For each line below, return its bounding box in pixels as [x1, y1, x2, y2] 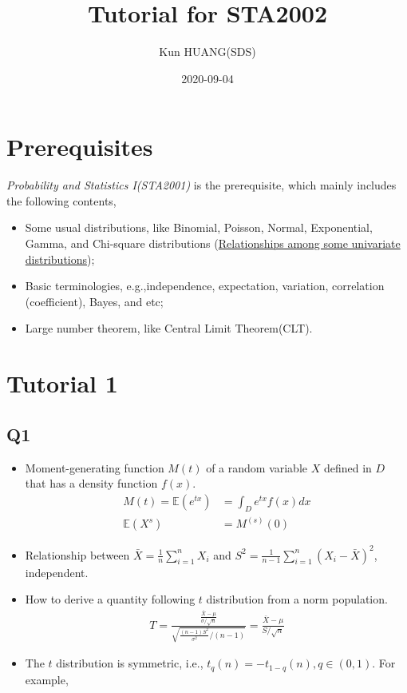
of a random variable [206, 459, 308, 476]
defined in [323, 459, 372, 476]
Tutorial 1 [6, 367, 118, 400]
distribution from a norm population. [206, 591, 388, 607]
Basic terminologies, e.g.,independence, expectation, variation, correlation [25, 277, 385, 294]
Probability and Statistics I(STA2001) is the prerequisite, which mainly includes [6, 177, 397, 193]
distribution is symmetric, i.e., [56, 655, 203, 671]
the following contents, [6, 192, 117, 209]
